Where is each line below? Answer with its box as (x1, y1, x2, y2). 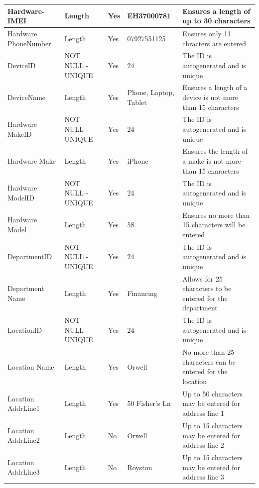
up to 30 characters (182, 15, 251, 26)
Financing (127, 288, 157, 298)
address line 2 (182, 440, 224, 450)
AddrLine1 (7, 403, 40, 413)
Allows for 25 (182, 273, 223, 284)
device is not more (182, 92, 239, 102)
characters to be (182, 283, 232, 293)
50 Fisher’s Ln (127, 398, 171, 408)
